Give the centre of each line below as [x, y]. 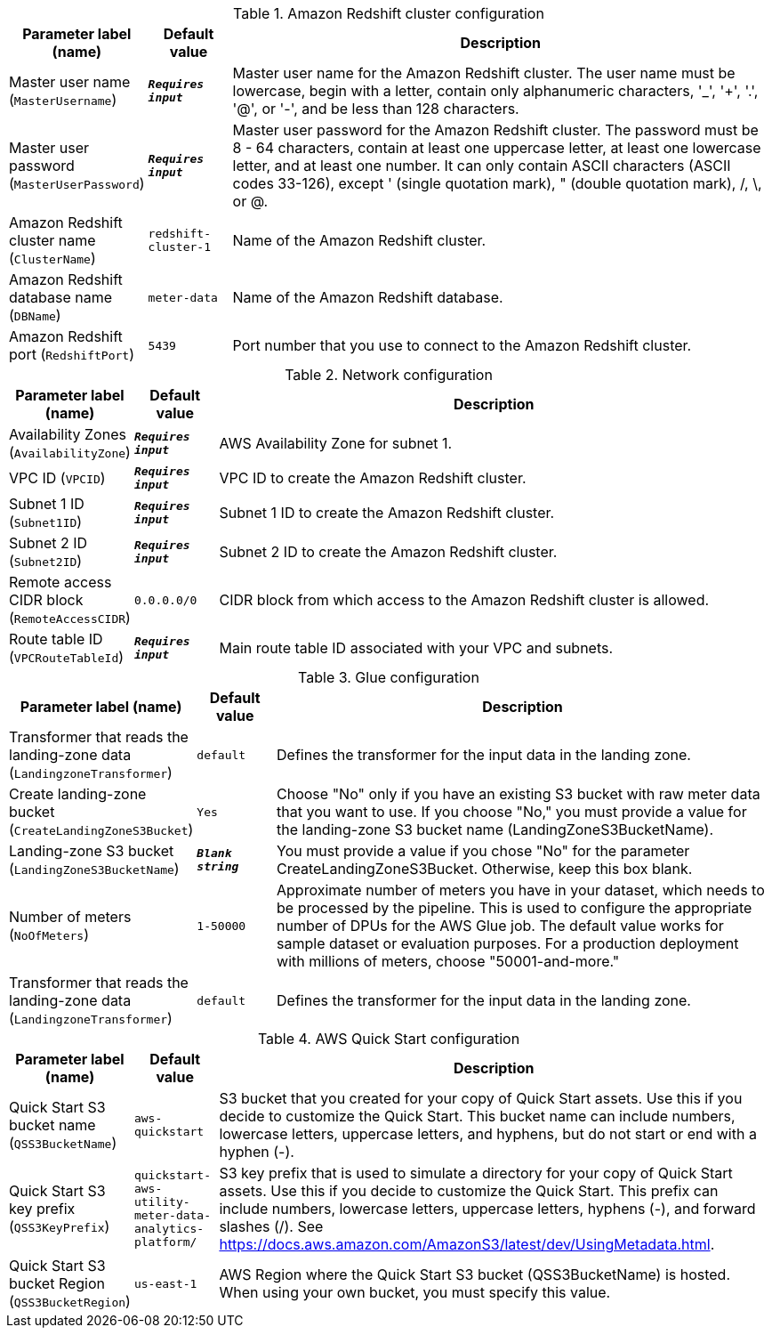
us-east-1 [165, 1283]
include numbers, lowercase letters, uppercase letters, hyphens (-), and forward [487, 1209]
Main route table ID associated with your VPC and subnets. [416, 648]
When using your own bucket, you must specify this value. [415, 1292]
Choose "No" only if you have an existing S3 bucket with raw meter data [519, 794]
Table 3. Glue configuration [389, 677]
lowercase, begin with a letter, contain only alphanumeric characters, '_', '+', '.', [495, 91]
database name [61, 297]
